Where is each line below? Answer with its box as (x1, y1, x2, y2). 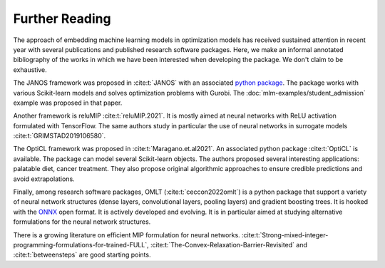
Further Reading (13, 11, 111, 26)
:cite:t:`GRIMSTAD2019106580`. (13, 132, 106, 140)
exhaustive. (13, 65, 48, 74)
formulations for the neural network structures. (13, 217, 151, 226)
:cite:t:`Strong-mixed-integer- (241, 230, 329, 239)
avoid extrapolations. (13, 175, 75, 183)
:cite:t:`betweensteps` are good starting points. (13, 250, 151, 259)
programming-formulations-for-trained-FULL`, (13, 240, 149, 249)
